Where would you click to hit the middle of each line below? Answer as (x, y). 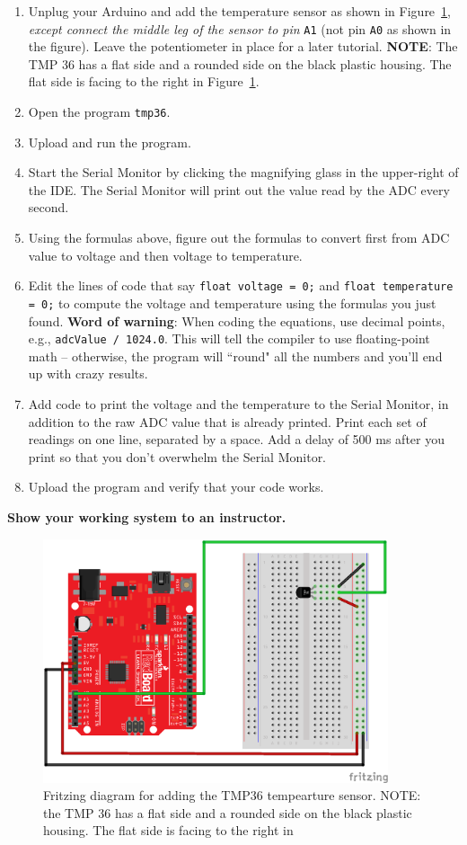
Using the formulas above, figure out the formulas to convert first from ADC (239, 238)
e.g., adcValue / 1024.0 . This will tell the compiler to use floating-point (229, 338)
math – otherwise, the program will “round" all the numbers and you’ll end (235, 356)
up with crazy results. (88, 374)
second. (48, 207)
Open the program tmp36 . (99, 112)
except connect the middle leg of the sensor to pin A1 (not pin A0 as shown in (240, 28)
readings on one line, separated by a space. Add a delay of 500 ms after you (236, 439)
